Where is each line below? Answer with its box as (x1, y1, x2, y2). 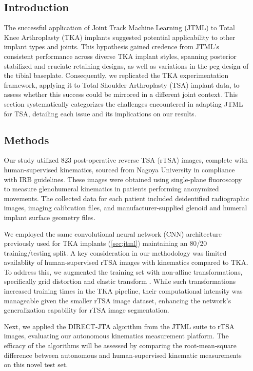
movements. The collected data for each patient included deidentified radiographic (4, 193, 249, 203)
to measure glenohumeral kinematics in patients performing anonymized (4, 184, 219, 194)
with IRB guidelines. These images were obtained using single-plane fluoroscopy (4, 174, 242, 184)
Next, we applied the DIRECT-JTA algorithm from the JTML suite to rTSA (4, 321, 234, 331)
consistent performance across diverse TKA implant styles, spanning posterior (4, 51, 236, 61)
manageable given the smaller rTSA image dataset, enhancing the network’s (4, 295, 231, 305)
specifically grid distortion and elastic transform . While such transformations (4, 276, 236, 286)
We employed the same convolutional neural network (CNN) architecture (4, 228, 222, 239)
